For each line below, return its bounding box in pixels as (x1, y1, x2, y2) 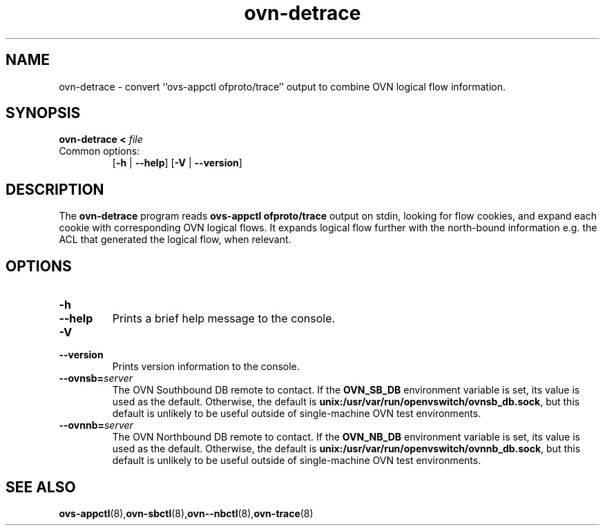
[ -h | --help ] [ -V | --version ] (112, 157, 242, 169)
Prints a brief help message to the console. (112, 311, 336, 326)
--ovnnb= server (59, 419, 133, 432)
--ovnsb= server (59, 372, 133, 385)
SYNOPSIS (6, 104, 81, 122)
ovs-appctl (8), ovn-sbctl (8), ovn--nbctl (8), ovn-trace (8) (59, 507, 314, 519)
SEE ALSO (6, 478, 76, 496)
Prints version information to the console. (112, 360, 300, 373)
